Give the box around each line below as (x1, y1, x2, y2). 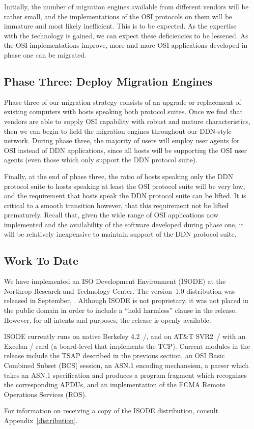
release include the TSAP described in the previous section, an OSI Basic (4, 350, 225, 361)
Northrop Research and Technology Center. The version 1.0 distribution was (4, 285, 235, 296)
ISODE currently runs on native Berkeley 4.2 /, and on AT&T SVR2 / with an (4, 331, 246, 341)
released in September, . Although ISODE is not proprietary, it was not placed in (4, 295, 249, 306)
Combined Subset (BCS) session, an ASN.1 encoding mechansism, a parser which (4, 360, 249, 370)
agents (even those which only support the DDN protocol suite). (4, 154, 198, 165)
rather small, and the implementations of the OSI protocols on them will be (4, 11, 232, 21)
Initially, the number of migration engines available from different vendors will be (4, 1, 249, 11)
